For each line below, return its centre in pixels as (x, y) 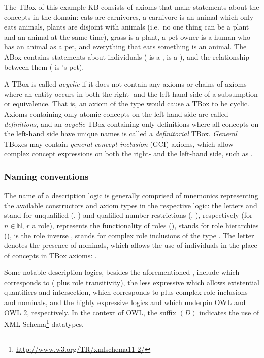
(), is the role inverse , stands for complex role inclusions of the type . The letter (129, 235)
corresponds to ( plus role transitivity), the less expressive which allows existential (132, 282)
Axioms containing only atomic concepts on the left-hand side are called (116, 113)
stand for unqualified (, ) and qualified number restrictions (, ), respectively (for (128, 215)
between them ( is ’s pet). (44, 66)
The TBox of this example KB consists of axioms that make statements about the (132, 7)
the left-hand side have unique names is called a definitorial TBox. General (121, 134)
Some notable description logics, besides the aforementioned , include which (122, 272)
